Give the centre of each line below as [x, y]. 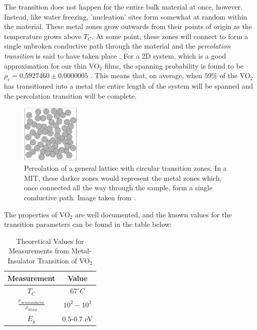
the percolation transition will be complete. [70, 95]
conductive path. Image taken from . [80, 197]
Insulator [22, 260]
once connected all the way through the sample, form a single [118, 188]
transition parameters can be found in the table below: [88, 224]
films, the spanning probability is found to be [174, 65]
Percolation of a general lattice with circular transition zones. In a [125, 168]
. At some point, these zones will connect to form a [170, 36]
